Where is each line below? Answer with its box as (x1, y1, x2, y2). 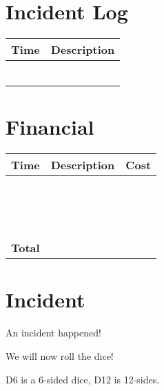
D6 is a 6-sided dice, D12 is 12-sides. (6, 372, 160, 386)
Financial (6, 113, 94, 141)
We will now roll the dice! (6, 348, 114, 363)
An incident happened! (6, 325, 101, 340)
